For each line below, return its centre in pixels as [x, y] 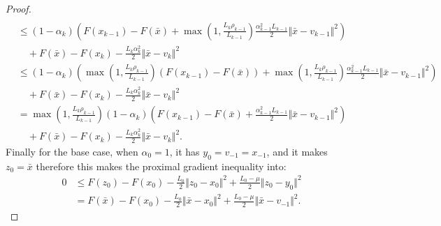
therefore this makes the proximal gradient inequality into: [161, 166]
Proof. [19, 8]
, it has [185, 151]
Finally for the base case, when [72, 151]
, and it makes [297, 151]
